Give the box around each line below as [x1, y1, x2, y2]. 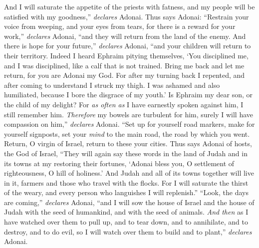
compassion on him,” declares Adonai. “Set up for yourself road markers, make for [4, 119, 255, 129]
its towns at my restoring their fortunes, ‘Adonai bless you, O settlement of [4, 158, 235, 168]
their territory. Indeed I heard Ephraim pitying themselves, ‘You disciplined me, [4, 50, 249, 60]
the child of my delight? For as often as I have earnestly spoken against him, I [4, 99, 244, 109]
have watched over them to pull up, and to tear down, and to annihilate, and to [4, 217, 248, 227]
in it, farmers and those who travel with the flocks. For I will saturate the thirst [4, 177, 249, 188]
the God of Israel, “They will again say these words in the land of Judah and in [4, 148, 248, 158]
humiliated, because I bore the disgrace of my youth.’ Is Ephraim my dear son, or [4, 89, 253, 100]
